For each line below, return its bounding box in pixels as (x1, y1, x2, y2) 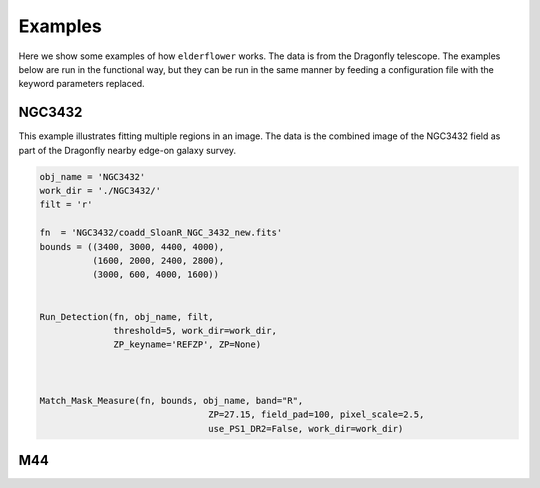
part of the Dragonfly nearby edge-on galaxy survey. (18, 144, 237, 156)
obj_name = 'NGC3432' (39, 171, 146, 182)
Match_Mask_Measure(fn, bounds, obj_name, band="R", (39, 395, 304, 406)
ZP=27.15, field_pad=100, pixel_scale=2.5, (208, 409, 425, 420)
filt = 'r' (39, 199, 93, 210)
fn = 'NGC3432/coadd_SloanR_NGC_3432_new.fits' (39, 227, 283, 239)
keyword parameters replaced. (18, 78, 145, 90)
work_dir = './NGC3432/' (39, 185, 162, 196)
